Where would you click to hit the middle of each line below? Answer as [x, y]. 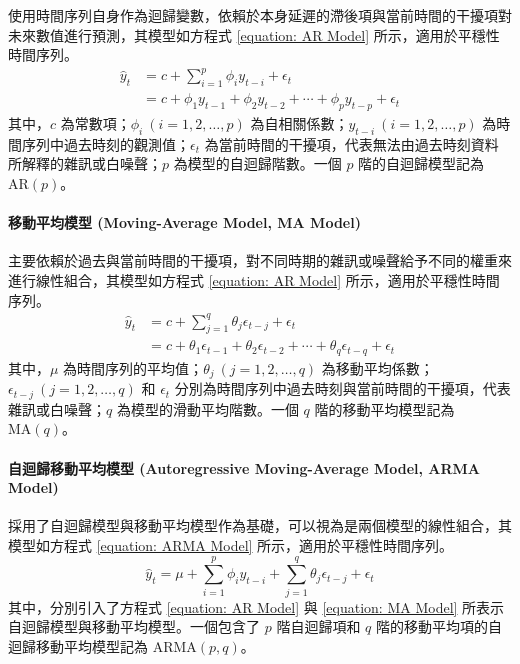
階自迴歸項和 [318, 626]
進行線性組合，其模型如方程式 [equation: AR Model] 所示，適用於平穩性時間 [254, 279]
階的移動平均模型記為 [384, 408]
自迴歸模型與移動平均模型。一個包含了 [134, 626]
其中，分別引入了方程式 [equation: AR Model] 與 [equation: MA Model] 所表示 [256, 606]
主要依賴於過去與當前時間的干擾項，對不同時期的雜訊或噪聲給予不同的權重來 [260, 260]
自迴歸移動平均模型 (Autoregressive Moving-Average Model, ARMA [244, 467]
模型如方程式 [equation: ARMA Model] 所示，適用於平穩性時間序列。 [231, 544]
